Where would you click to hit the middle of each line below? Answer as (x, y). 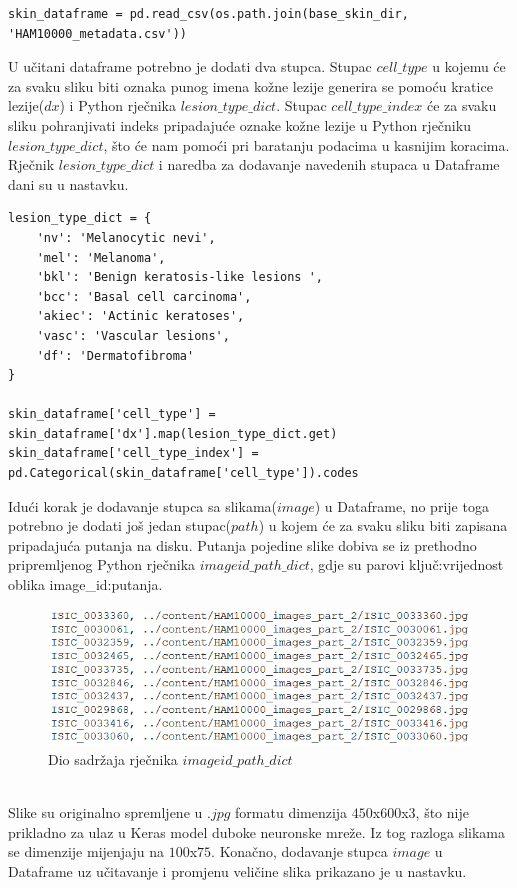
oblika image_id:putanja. (85, 584)
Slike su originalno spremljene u (105, 811)
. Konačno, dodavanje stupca (299, 851)
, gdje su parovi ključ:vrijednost (406, 564)
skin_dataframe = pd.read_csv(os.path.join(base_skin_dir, (208, 14)
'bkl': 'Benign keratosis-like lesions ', (179, 277)
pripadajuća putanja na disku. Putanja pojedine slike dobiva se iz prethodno (242, 544)
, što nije (442, 811)
